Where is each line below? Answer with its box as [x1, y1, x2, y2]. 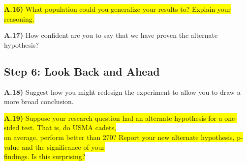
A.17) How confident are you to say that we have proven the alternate [4, 30, 218, 40]
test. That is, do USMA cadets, [21, 122, 116, 133]
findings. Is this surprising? [4, 151, 86, 162]
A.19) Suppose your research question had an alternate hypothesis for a [4, 112, 222, 123]
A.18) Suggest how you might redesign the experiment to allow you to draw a [4, 86, 241, 97]
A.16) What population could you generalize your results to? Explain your [4, 4, 231, 14]
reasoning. [4, 13, 34, 24]
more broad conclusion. [4, 96, 74, 107]
